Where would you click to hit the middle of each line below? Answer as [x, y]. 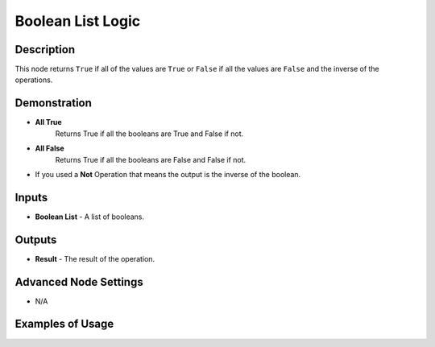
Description [45, 50]
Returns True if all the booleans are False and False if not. [151, 159]
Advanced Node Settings [79, 282]
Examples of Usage [64, 324]
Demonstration [54, 103]
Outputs [36, 240]
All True [48, 122]
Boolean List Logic [78, 21]
